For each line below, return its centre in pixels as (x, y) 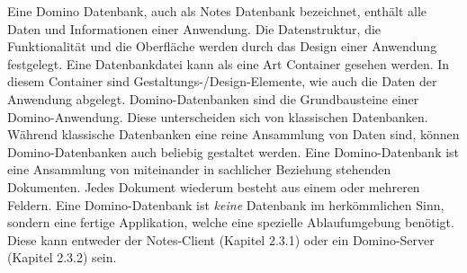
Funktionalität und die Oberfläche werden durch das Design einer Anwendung (222, 46)
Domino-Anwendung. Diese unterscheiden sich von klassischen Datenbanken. (218, 116)
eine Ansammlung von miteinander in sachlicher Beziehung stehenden (199, 169)
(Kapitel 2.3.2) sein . (62, 257)
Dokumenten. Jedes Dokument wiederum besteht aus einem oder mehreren (214, 186)
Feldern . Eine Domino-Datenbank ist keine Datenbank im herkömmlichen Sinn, (226, 204)
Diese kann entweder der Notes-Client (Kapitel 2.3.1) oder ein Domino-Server (221, 239)
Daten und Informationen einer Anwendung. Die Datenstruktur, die (194, 28)
